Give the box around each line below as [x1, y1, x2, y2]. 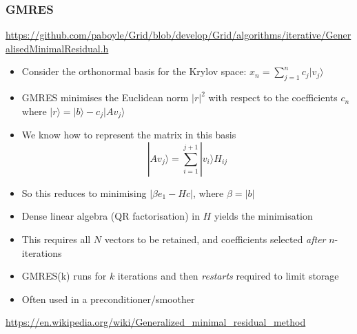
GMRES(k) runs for [21, 269, 107, 283]
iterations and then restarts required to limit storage [117, 269, 339, 283]
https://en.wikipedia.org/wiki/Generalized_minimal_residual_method [6, 315, 306, 329]
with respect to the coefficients [208, 90, 338, 105]
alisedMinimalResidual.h [6, 41, 109, 55]
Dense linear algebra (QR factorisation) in [21, 209, 200, 223]
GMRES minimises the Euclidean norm [21, 90, 189, 105]
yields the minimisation [214, 209, 313, 223]
